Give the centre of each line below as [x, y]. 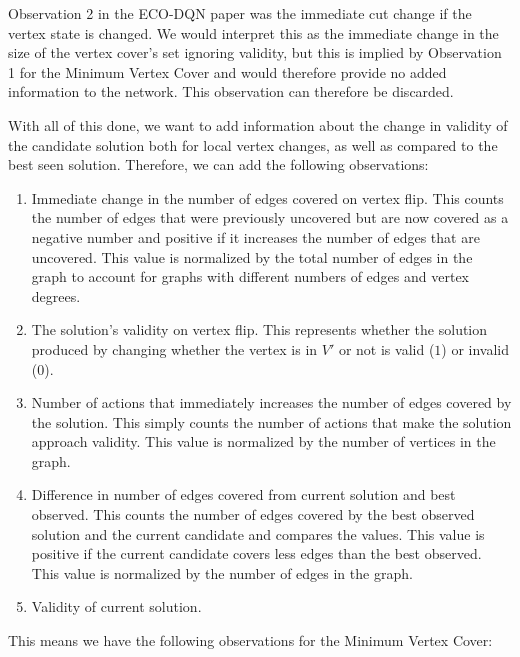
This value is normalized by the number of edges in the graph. [222, 572]
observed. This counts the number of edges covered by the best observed [253, 514]
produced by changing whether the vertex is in [174, 348]
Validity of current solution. [116, 606]
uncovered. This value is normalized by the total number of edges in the [252, 256]
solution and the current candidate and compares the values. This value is [258, 533]
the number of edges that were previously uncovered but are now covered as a [270, 217]
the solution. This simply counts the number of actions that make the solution [271, 421]
